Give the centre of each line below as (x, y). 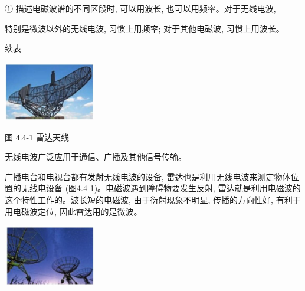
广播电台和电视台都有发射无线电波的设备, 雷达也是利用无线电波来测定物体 (148, 176)
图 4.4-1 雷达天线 (37, 137)
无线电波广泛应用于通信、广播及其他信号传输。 (96, 157)
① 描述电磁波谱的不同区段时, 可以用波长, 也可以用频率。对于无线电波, (140, 8)
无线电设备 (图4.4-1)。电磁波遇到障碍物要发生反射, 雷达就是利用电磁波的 (161, 188)
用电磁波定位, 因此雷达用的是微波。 (73, 211)
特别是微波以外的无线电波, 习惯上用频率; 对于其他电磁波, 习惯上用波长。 (145, 28)
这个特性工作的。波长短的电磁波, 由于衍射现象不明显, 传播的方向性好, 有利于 (153, 200)
